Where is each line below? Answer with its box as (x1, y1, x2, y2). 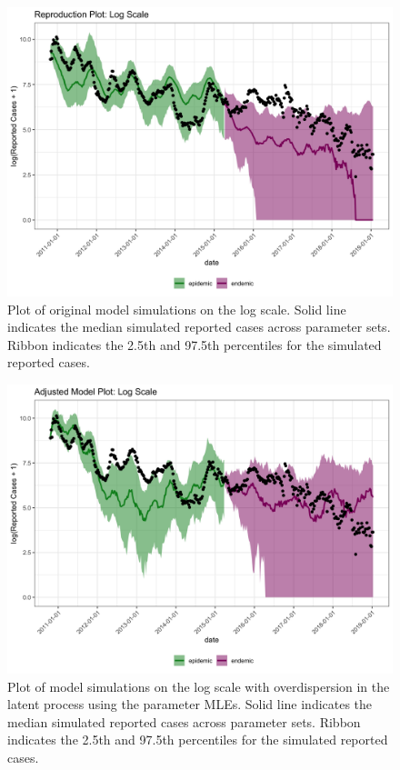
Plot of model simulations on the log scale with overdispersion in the (7, 676, 390, 695)
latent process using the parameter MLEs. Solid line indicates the (7, 695, 373, 714)
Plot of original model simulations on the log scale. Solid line (7, 299, 346, 318)
